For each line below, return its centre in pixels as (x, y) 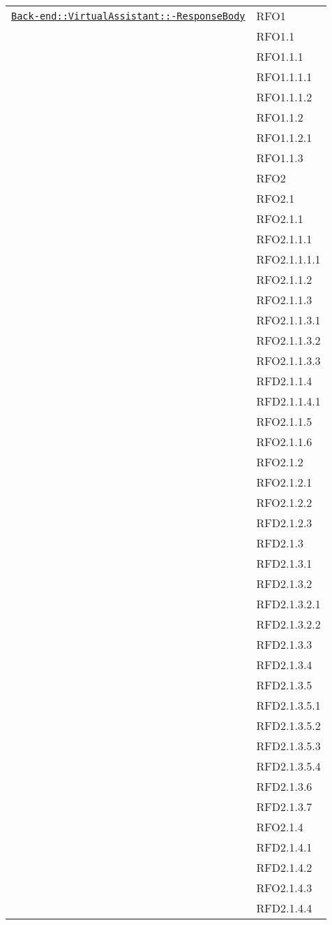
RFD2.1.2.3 (284, 523)
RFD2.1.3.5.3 (288, 746)
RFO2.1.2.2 (284, 502)
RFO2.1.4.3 (284, 888)
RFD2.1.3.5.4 (288, 766)
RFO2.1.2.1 (284, 482)
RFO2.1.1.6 (284, 442)
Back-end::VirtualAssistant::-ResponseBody (128, 16)
